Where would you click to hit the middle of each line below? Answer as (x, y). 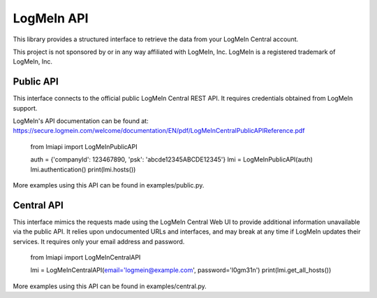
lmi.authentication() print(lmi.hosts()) (83, 169)
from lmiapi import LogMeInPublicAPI (84, 146)
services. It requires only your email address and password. (99, 241)
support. (25, 108)
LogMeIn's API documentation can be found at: (81, 121)
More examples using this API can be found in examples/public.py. (109, 185)
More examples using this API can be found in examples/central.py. (110, 286)
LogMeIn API (51, 18)
